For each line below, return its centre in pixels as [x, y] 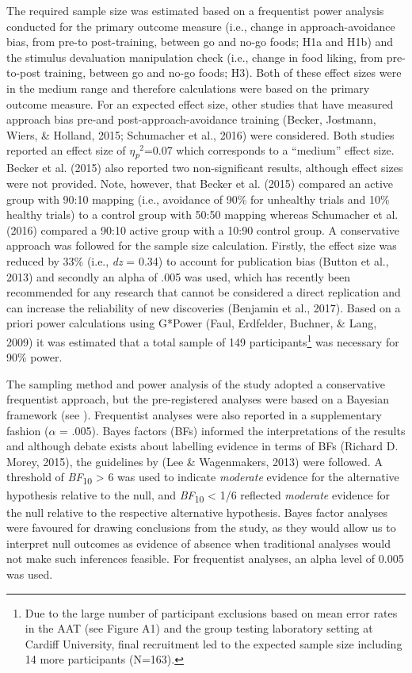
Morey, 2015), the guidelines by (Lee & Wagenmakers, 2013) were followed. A [195, 461]
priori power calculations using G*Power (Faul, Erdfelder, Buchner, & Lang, [192, 323]
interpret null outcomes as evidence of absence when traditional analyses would [199, 543]
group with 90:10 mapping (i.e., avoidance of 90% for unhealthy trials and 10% [198, 199]
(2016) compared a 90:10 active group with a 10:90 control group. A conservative [203, 229]
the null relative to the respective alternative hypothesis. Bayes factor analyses [197, 512]
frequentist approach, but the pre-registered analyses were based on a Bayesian [198, 399]
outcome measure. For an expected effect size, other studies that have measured [200, 103]
